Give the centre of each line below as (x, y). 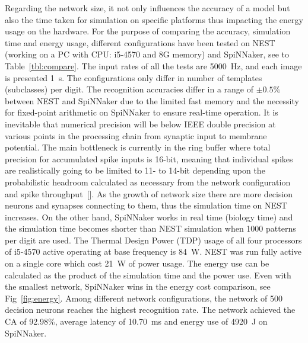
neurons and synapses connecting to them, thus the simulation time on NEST (146, 205)
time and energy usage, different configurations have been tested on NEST (140, 42)
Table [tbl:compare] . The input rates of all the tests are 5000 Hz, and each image (153, 65)
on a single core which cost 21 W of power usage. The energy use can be (137, 263)
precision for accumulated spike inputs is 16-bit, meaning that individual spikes (149, 158)
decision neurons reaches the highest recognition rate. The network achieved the (150, 310)
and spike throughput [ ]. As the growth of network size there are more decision (149, 193)
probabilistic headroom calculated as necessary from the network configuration (148, 182)
